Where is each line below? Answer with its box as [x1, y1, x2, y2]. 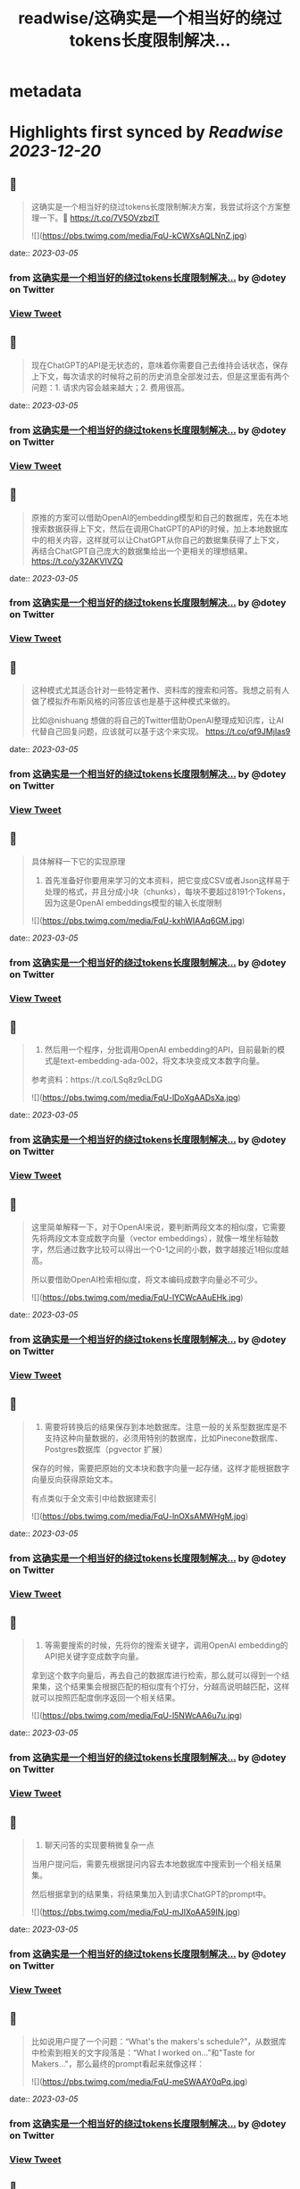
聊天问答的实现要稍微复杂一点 [44, 1840, 154, 1851]
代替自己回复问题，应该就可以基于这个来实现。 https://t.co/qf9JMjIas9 [30, 726, 291, 737]
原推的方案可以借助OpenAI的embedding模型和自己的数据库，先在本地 [30, 512, 288, 522]
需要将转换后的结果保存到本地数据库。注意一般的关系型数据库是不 [44, 1421, 287, 1432]
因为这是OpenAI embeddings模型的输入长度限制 [44, 897, 222, 907]
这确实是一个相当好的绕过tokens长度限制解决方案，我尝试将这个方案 [30, 202, 283, 213]
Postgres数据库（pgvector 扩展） [44, 1443, 168, 1454]
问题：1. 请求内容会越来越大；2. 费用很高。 [30, 381, 189, 393]
